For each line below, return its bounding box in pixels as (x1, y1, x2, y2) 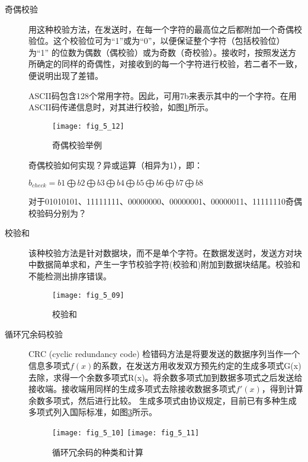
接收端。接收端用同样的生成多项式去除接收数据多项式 (28, 383, 236, 395)
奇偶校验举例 (52, 139, 102, 151)
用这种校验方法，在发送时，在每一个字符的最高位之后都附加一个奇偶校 (28, 23, 302, 35)
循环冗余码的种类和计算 (52, 445, 143, 458)
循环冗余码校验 (5, 327, 63, 340)
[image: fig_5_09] (52, 291, 124, 299)
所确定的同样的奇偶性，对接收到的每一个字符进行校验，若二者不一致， (28, 58, 302, 70)
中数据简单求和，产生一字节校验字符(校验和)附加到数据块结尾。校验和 (28, 258, 300, 270)
